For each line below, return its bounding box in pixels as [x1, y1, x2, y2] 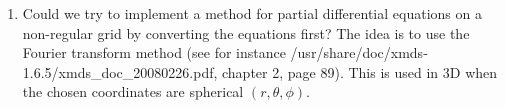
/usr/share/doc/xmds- [290, 42, 428, 63]
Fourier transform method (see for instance [22, 42, 286, 63]
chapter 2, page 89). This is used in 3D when [222, 61, 498, 82]
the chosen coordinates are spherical [22, 81, 244, 102]
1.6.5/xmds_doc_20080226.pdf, [22, 61, 218, 82]
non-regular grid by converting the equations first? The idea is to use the [22, 22, 470, 43]
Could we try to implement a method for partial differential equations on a [22, 3, 482, 23]
